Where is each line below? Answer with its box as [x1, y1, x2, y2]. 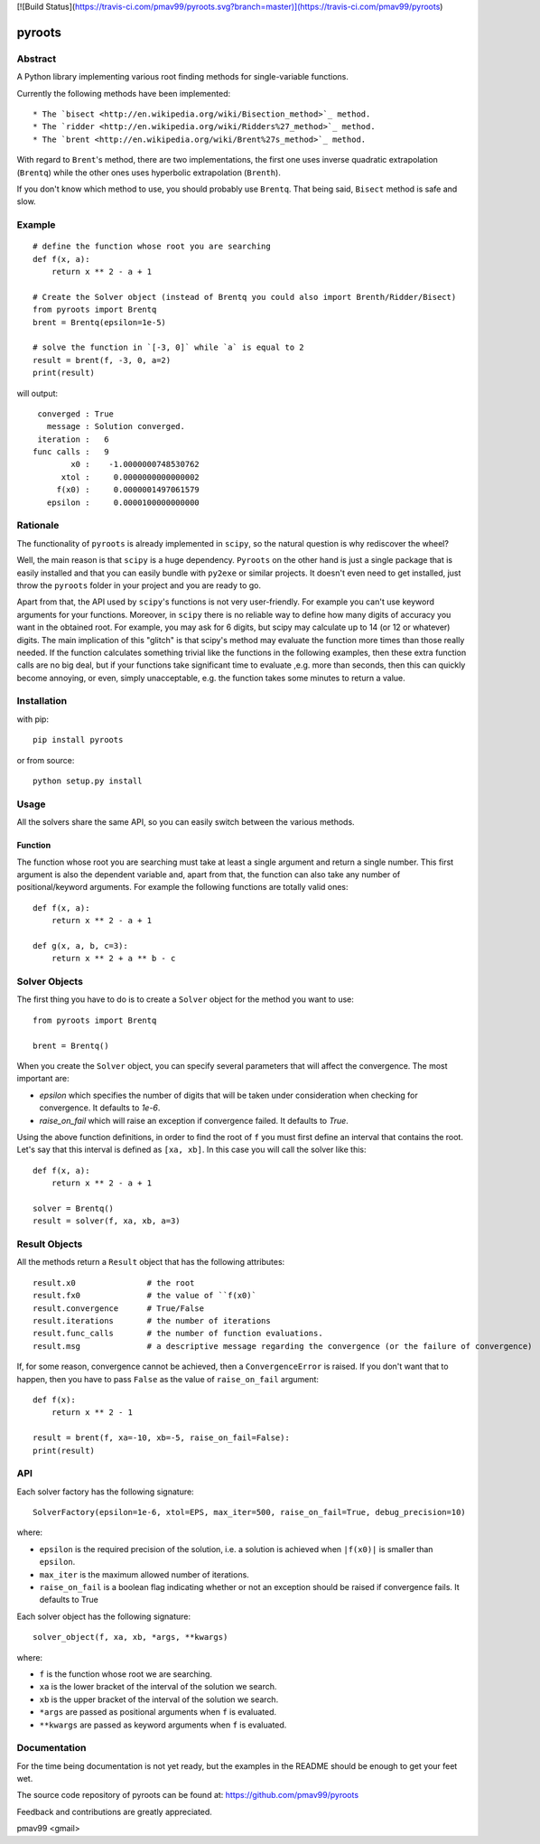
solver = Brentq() [33, 1203, 115, 1213]
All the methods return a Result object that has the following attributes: [16, 1257, 285, 1268]
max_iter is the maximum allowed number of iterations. [39, 1568, 250, 1580]
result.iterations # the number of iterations [33, 1315, 271, 1325]
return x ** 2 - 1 [51, 1408, 134, 1418]
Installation [16, 695, 68, 707]
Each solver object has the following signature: [16, 1611, 191, 1622]
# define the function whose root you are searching [33, 241, 271, 252]
